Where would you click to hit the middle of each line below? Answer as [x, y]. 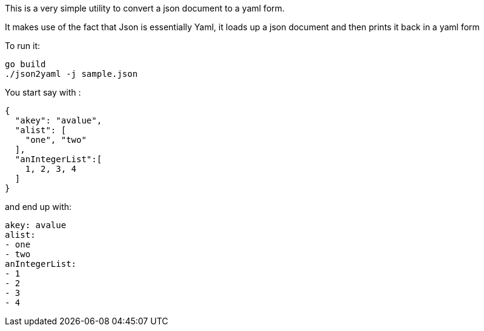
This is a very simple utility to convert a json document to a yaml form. [145, 8]
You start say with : [43, 92]
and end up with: [38, 207]
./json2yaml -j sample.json [71, 74]
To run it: [23, 46]
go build [25, 64]
